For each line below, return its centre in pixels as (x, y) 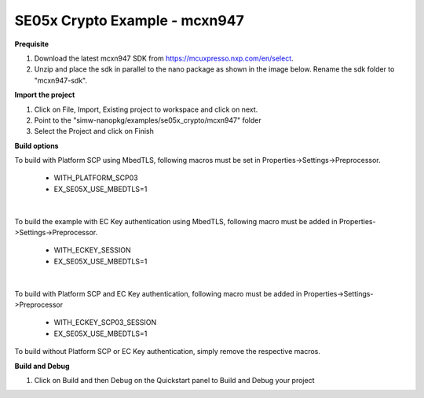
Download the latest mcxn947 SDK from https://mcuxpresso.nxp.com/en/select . (164, 58)
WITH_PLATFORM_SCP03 (96, 178)
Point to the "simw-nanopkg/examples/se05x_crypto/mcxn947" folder (148, 120)
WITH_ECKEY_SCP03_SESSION (105, 322)
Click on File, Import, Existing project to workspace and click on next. (146, 109)
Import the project (45, 95)
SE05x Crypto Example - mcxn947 (130, 20)
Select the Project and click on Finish (94, 131)
